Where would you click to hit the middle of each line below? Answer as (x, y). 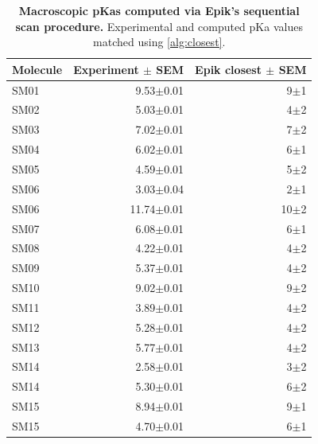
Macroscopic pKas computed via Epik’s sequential (159, 10)
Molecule (37, 69)
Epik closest (228, 69)
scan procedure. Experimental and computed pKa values (159, 26)
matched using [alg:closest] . (159, 42)
